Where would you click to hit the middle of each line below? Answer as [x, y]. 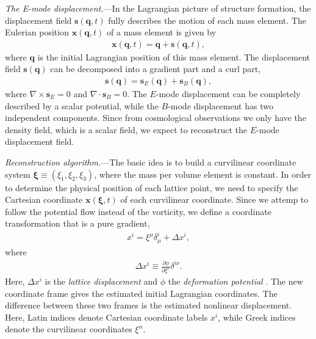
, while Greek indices [257, 317]
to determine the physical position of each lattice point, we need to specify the [152, 187]
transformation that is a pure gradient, [77, 223]
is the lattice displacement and [101, 281]
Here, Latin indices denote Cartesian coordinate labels [106, 317]
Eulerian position [37, 32]
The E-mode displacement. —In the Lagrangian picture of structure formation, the [158, 8]
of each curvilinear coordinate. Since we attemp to [214, 199]
